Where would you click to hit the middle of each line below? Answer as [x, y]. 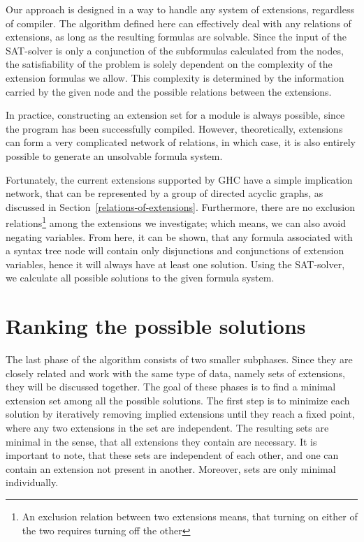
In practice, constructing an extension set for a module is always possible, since [175, 115]
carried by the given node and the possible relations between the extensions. [169, 91]
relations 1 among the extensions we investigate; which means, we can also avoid [176, 222]
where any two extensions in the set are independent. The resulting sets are [167, 428]
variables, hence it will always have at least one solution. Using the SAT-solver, [175, 264]
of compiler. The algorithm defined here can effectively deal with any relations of [179, 23]
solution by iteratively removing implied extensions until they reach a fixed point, [180, 414]
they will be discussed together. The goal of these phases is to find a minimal [171, 387]
